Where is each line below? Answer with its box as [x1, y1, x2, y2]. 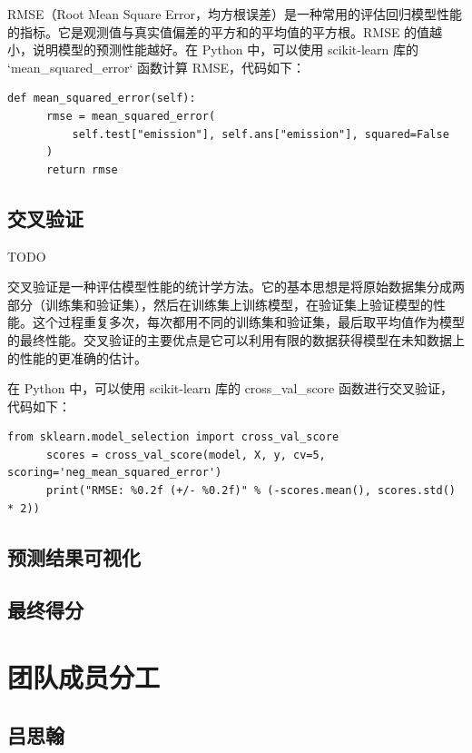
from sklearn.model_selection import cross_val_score [7, 431, 339, 444]
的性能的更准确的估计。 [7, 348, 147, 367]
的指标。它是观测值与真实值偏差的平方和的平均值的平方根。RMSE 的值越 [7, 22, 443, 41]
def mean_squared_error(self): [7, 92, 196, 105]
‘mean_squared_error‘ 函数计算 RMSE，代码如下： [7, 57, 306, 76]
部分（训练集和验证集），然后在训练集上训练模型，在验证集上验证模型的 [7, 294, 433, 313]
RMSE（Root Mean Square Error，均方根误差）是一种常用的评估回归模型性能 [7, 5, 463, 23]
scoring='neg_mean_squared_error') [7, 466, 222, 480]
